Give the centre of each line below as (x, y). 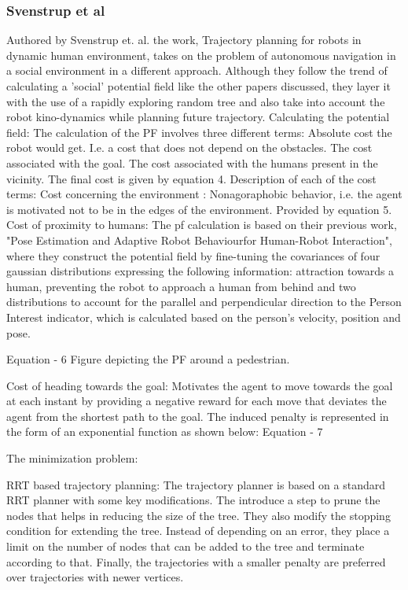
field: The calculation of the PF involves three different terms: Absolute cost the (199, 132)
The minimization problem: (72, 458)
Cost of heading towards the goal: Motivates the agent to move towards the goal (200, 385)
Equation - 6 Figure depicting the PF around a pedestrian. (148, 359)
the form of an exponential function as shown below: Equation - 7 (165, 431)
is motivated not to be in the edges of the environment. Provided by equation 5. (199, 209)
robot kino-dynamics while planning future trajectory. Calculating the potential (198, 117)
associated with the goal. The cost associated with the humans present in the (192, 162)
